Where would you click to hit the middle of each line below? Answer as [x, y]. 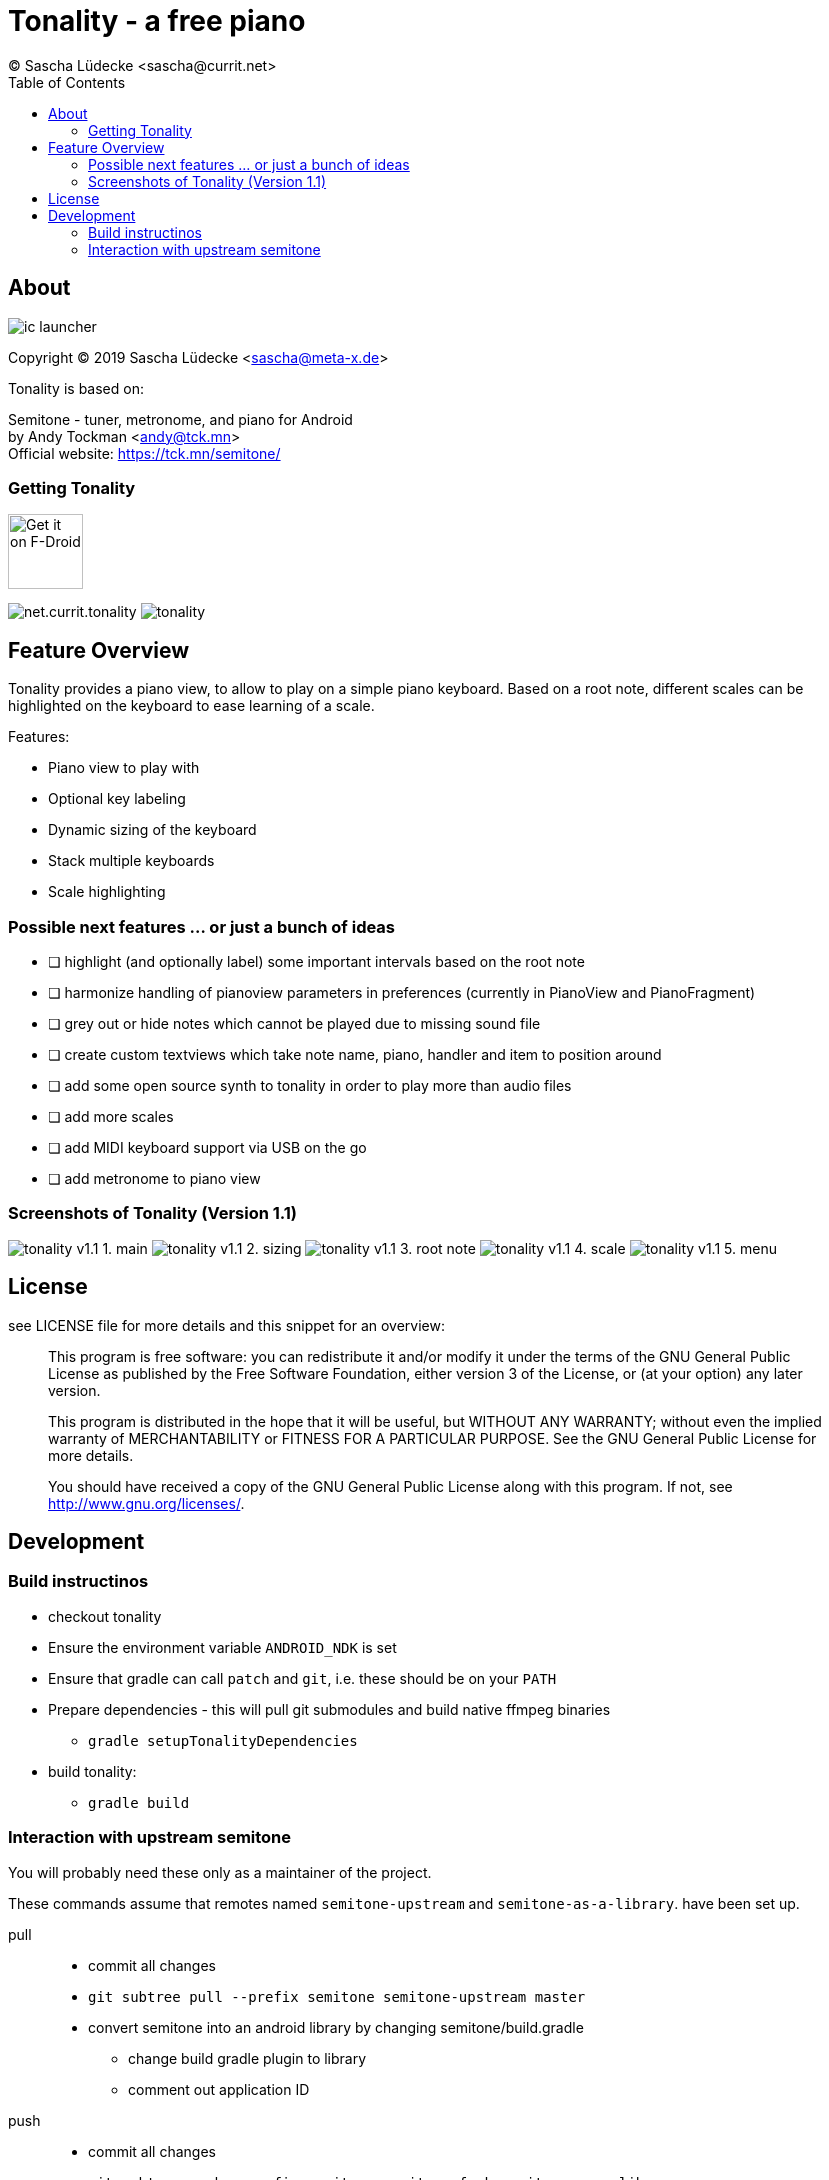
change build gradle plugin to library [247, 2058]
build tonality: [92, 1771]
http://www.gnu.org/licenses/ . [146, 1503]
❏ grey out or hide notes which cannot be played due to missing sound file [294, 1023]
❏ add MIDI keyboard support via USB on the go [207, 1147]
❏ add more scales [111, 1116]
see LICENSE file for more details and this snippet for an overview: [227, 1325]
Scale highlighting [107, 892]
